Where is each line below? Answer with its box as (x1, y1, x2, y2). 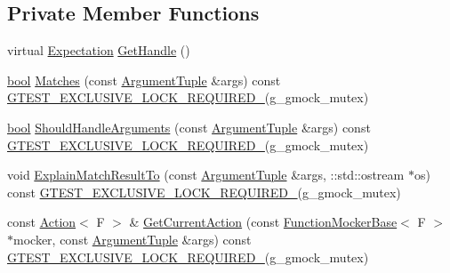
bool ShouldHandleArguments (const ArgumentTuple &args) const (7, 117, 371, 136)
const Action (7, 213, 76, 231)
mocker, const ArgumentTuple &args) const (13, 229, 252, 248)
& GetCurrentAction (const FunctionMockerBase (129, 213, 398, 231)
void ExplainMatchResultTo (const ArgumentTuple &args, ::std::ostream (7, 165, 405, 184)
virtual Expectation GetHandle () (7, 41, 190, 60)
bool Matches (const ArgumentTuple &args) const (7, 70, 281, 89)
